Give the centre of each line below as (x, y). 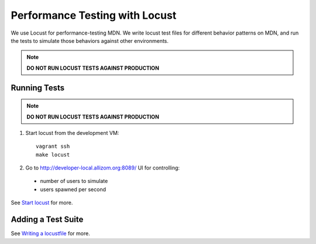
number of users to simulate (74, 181)
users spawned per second (73, 189)
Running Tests (37, 88)
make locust (53, 155)
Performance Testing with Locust (94, 15)
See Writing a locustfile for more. (50, 233)
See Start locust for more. (42, 203)
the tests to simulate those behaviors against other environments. (90, 40)
